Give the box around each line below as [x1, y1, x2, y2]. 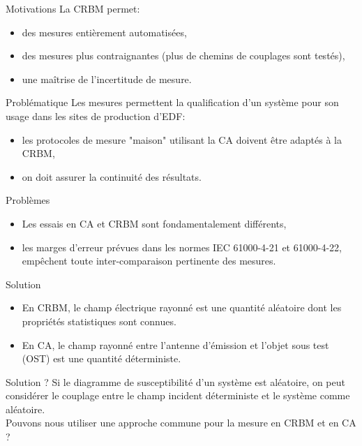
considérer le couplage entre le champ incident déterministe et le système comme [6, 388, 350, 403]
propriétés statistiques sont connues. [22, 313, 176, 328]
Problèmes [6, 193, 50, 207]
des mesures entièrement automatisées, [22, 24, 187, 39]
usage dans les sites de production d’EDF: [6, 108, 186, 123]
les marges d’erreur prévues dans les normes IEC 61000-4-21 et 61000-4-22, [22, 239, 342, 254]
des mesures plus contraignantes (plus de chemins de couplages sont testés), [22, 48, 345, 63]
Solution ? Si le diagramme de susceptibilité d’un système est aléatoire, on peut [6, 374, 345, 389]
